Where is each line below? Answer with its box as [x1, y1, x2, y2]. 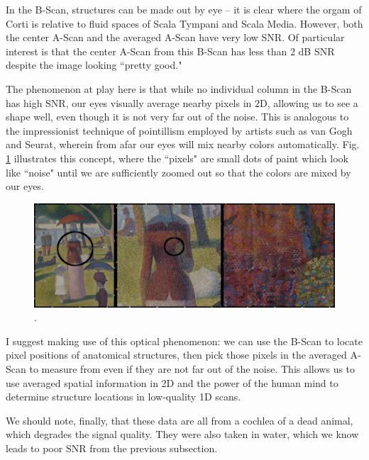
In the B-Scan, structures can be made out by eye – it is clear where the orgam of [6, 2, 362, 16]
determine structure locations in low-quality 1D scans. [6, 389, 241, 404]
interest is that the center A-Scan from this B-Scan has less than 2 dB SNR [6, 43, 335, 58]
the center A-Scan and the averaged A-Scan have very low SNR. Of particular [6, 30, 345, 45]
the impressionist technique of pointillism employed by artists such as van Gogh [6, 123, 353, 138]
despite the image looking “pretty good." [6, 57, 182, 72]
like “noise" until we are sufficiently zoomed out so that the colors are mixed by [6, 164, 351, 179]
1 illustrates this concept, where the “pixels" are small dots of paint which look [6, 150, 348, 165]
